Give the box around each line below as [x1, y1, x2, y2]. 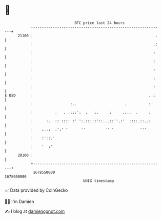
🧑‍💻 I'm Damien [4, 199, 35, 204]
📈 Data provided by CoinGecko [4, 187, 68, 193]
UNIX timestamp [83, 178, 114, 183]
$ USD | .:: [4, 93, 156, 98]
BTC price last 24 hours [74, 20, 125, 25]
